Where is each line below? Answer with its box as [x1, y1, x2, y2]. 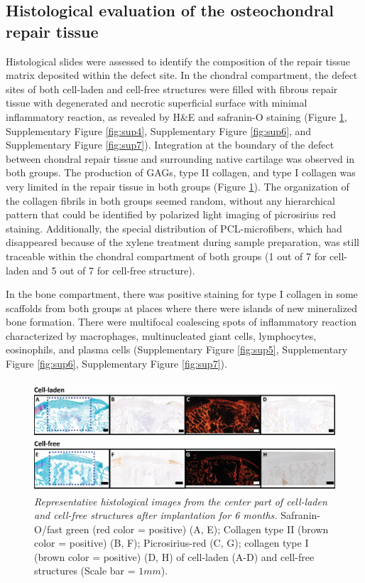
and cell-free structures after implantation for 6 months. [34, 508, 278, 523]
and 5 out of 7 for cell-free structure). [32, 262, 195, 277]
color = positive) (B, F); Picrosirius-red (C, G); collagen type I [34, 535, 309, 550]
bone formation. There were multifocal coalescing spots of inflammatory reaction [6, 314, 356, 329]
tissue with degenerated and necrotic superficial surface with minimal [6, 95, 307, 110]
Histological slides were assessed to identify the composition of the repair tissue [6, 53, 351, 68]
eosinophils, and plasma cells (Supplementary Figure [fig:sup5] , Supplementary [6, 342, 348, 357]
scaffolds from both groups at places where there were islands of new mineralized [6, 300, 357, 315]
